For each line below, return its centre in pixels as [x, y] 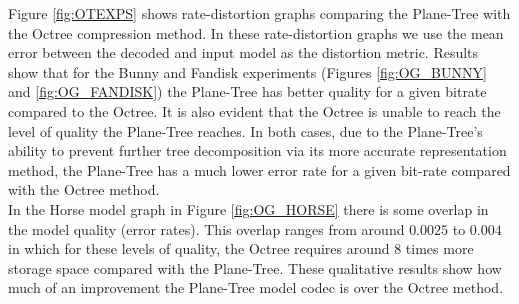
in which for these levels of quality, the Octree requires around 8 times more [241, 248]
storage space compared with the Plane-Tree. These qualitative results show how [255, 267]
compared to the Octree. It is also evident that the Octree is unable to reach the [254, 110]
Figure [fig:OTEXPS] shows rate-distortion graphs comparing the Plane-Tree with [259, 13]
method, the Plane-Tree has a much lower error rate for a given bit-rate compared [259, 169]
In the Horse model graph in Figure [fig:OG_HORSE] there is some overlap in [248, 208]
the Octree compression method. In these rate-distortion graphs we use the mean [256, 32]
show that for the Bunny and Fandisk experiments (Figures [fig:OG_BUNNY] [247, 71]
